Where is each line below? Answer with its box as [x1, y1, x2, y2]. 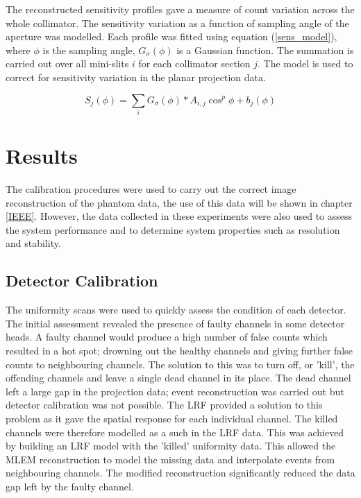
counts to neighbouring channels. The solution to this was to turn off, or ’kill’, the [6, 357, 355, 371]
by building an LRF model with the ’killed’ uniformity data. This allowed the [6, 438, 336, 453]
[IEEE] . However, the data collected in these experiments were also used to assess [6, 209, 353, 223]
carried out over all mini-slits [6, 56, 129, 71]
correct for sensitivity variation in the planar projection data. [6, 69, 266, 84]
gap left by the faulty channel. [6, 479, 134, 493]
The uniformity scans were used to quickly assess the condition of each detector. [6, 302, 346, 317]
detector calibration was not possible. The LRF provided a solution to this [6, 397, 323, 412]
